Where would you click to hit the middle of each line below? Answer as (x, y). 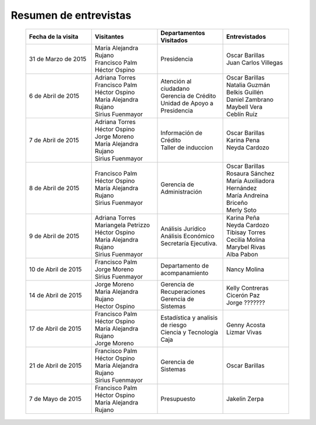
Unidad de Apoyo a (187, 103)
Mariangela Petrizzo (122, 225)
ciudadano (175, 88)
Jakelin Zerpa (245, 399)
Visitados (174, 40)
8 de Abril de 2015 (54, 188)
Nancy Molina (245, 269)
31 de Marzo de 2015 (58, 59)
